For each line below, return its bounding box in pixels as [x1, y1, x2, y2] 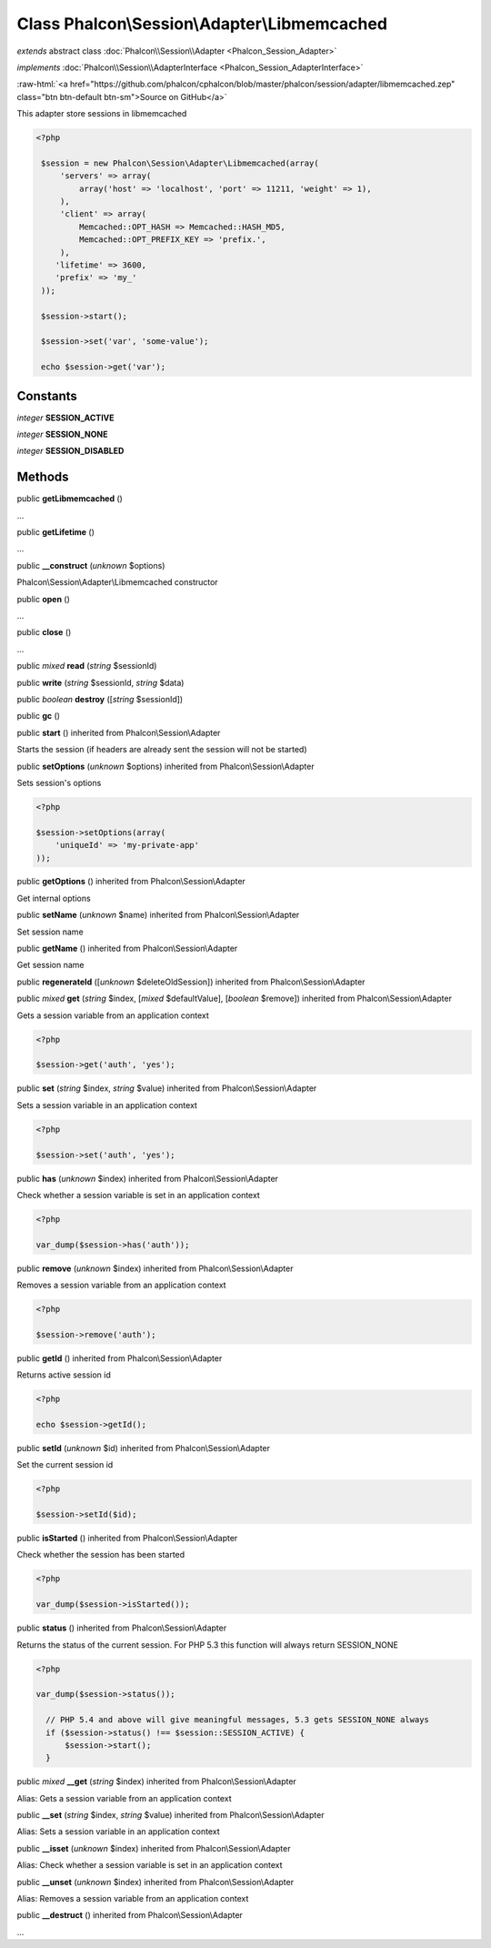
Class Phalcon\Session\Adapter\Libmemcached [16, 14, 388, 34]
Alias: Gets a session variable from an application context [16, 1792, 232, 1803]
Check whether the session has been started [16, 1549, 185, 1560]
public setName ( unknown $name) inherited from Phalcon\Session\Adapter [16, 910, 300, 921]
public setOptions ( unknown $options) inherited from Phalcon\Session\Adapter [16, 761, 315, 772]
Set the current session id [16, 1459, 114, 1470]
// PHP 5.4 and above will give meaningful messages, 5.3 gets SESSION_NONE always [45, 1715, 429, 1725]
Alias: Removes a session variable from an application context [16, 1893, 249, 1904]
